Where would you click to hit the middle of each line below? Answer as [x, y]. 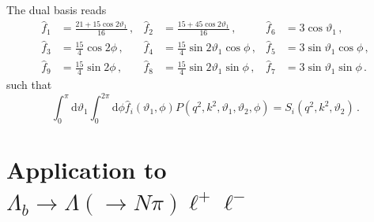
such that [29, 85]
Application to [87, 170]
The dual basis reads [57, 9]
